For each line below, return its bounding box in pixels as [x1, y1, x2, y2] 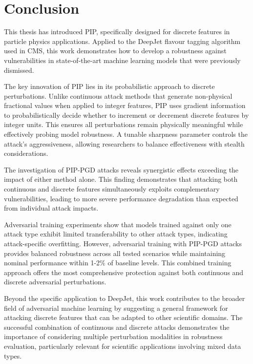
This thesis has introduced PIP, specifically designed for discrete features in [4, 26, 230, 37]
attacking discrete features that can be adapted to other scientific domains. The [4, 312, 243, 322]
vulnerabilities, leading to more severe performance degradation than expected [4, 193, 238, 203]
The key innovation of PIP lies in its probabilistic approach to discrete [4, 81, 215, 91]
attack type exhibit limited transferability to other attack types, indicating [4, 229, 228, 239]
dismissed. [4, 64, 34, 75]
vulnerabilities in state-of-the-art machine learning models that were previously [4, 55, 241, 65]
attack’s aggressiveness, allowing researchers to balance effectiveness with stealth [4, 138, 245, 149]
